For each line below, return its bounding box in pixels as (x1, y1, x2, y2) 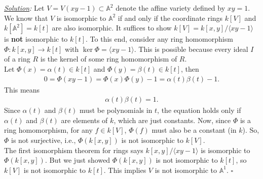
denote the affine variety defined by (116, 3, 226, 13)
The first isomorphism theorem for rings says (4, 144, 143, 155)
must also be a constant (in (152, 125, 237, 135)
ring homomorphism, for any (4, 125, 93, 135)
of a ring (4, 53, 30, 64)
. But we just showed (45, 155, 110, 165)
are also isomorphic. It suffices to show (52, 22, 172, 33)
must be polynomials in (80, 105, 153, 115)
